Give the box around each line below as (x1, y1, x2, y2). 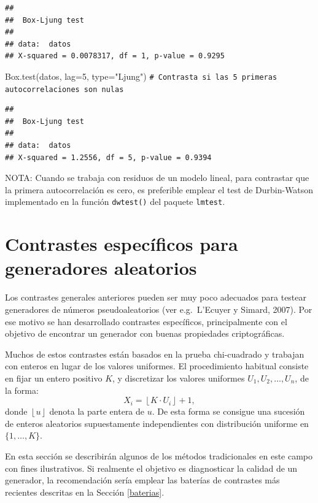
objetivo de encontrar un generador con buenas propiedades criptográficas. (5, 327, 285, 340)
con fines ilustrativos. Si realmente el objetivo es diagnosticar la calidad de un (5, 461, 298, 474)
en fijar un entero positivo (5, 371, 103, 384)
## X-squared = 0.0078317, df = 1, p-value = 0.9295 (5, 52, 225, 61)
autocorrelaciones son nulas (5, 85, 124, 94)
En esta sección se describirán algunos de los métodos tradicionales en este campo (5, 449, 313, 462)
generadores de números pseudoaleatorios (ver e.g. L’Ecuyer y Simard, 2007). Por (5, 303, 312, 315)
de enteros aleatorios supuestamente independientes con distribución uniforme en (5, 417, 309, 429)
